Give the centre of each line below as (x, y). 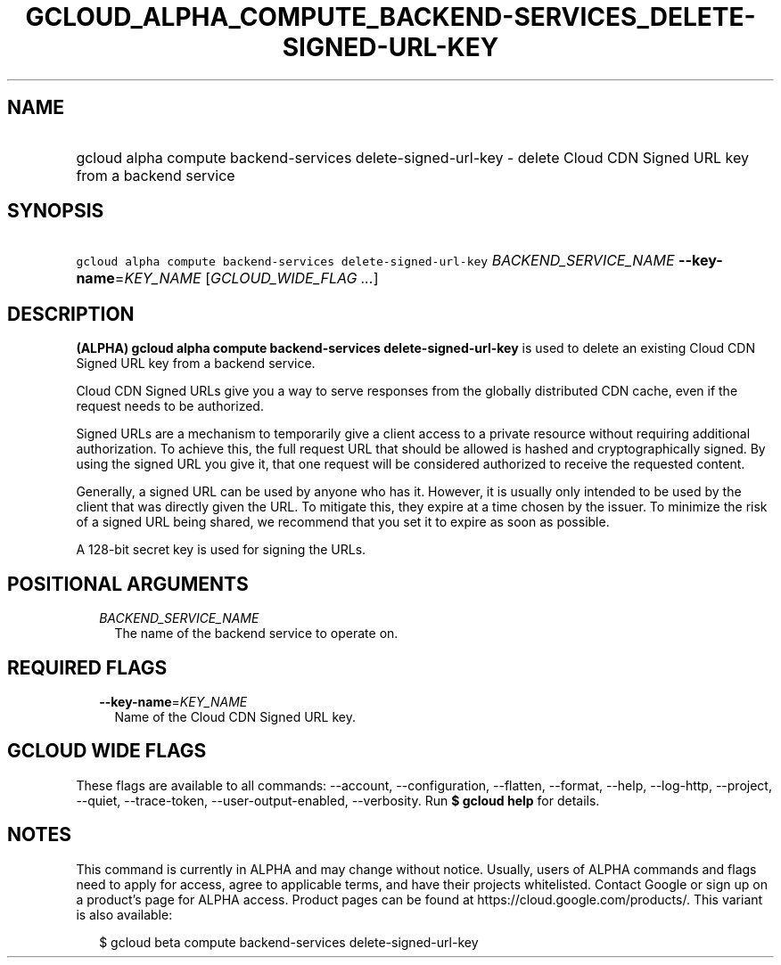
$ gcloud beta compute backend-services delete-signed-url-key (289, 942)
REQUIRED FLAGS (87, 667)
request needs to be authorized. (170, 406)
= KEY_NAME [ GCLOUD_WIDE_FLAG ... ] (247, 278)
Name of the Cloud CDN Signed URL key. (235, 716)
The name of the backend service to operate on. (256, 634)
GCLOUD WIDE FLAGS (107, 751)
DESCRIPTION (71, 314)
